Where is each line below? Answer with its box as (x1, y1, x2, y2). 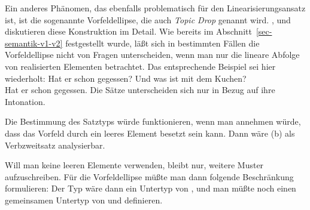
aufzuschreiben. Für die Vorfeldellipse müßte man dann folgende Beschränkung (5, 170, 294, 183)
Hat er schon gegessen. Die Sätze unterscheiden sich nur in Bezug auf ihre (5, 84, 275, 96)
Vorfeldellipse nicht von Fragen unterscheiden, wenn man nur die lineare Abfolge (5, 48, 300, 61)
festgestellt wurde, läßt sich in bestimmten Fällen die (65, 36, 260, 49)
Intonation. (5, 95, 45, 107)
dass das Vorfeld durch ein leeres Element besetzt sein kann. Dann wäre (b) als (5, 126, 295, 139)
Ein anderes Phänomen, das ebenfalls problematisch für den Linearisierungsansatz (5, 2, 306, 14)
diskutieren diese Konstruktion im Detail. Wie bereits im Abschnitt (5, 25, 252, 38)
